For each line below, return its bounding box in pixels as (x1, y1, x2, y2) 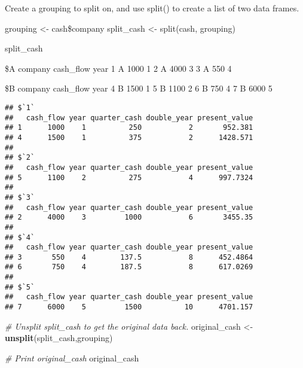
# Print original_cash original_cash (5, 351, 139, 364)
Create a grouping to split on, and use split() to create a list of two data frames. (5, 2, 299, 14)
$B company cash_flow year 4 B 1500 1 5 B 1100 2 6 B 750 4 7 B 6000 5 (5, 82, 273, 95)
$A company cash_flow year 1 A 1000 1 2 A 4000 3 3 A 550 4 (5, 62, 232, 74)
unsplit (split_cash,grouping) (5, 331, 113, 344)
